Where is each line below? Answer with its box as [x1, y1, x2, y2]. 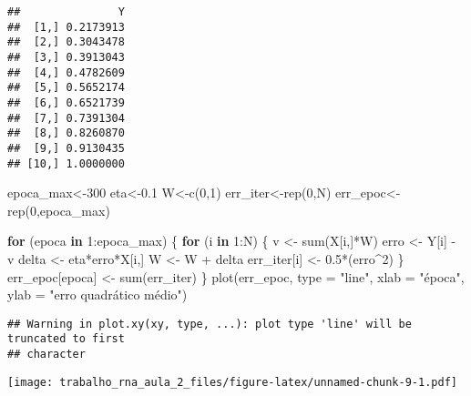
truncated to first [7, 332, 125, 346]
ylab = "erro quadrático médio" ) [7, 285, 188, 304]
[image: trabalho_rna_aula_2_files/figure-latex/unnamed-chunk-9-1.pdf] [7, 375, 457, 389]
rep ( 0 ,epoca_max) [7, 200, 110, 219]
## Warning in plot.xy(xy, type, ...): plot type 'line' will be [7, 317, 412, 330]
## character [7, 348, 86, 361]
